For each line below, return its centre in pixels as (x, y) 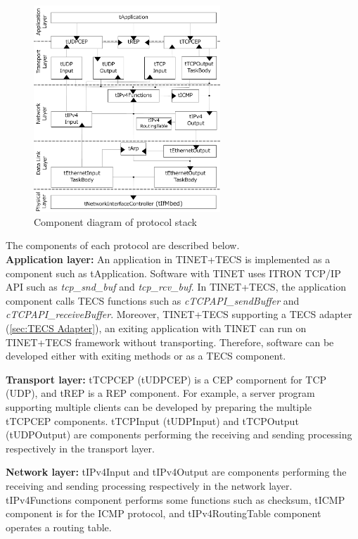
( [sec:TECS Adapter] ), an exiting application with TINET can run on (156, 328)
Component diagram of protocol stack (115, 221)
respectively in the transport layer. (80, 448)
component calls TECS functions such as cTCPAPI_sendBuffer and (153, 300)
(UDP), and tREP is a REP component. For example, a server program (160, 393)
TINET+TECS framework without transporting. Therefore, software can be (170, 342)
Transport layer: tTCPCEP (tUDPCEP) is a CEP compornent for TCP (166, 379)
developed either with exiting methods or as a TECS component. (146, 356)
